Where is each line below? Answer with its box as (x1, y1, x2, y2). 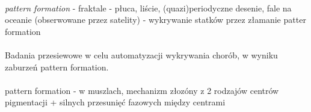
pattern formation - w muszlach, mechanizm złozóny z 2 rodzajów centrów (5, 84, 279, 96)
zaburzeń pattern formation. (5, 60, 109, 73)
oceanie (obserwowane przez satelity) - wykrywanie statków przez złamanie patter (5, 13, 306, 26)
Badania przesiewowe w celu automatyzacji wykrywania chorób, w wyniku (5, 48, 278, 61)
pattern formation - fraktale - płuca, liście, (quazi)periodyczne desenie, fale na (5, 1, 292, 14)
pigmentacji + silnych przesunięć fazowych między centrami (5, 96, 226, 108)
